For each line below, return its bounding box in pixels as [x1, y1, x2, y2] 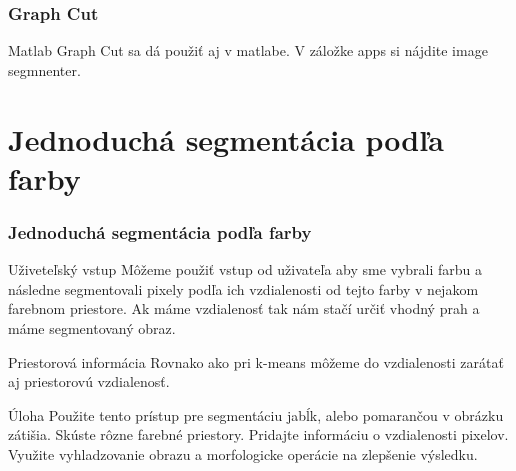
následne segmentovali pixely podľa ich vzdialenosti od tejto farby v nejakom [8, 278, 479, 299]
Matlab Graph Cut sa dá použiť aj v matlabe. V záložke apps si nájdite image [8, 40, 488, 61]
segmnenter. [8, 59, 81, 80]
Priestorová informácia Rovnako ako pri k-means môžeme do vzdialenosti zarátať [8, 351, 504, 372]
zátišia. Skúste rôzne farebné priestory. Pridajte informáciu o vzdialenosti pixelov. [8, 424, 509, 445]
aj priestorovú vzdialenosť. [8, 371, 170, 392]
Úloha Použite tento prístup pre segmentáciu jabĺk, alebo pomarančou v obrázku [8, 404, 504, 425]
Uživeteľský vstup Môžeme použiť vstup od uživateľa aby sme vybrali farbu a [8, 259, 483, 280]
